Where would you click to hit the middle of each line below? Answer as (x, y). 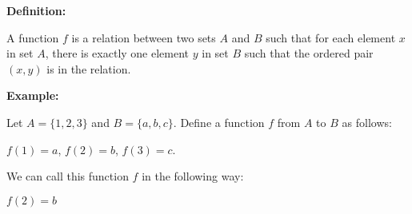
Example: (33, 95)
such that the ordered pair (309, 53)
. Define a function (219, 122)
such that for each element (331, 37)
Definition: (36, 10)
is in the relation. (89, 68)
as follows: (367, 122)
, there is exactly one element (117, 53)
